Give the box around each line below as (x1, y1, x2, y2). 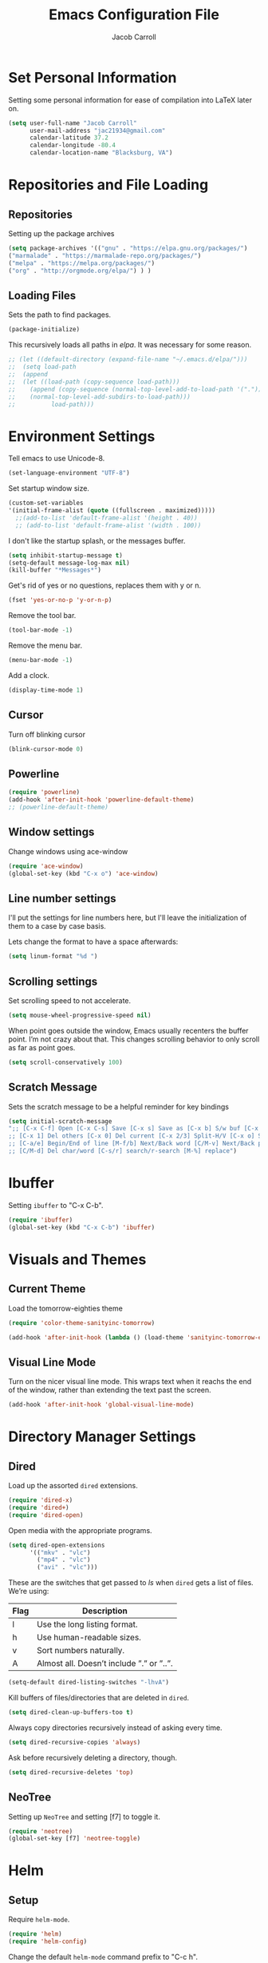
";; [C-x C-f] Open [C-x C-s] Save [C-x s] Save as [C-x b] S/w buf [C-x (8, 1125, 259, 1133)
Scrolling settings (8, 974, 98, 988)
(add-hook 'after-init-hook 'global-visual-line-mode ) (8, 1401, 195, 1409)
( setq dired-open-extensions (8, 1541, 105, 1549)
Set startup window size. (8, 484, 90, 493)
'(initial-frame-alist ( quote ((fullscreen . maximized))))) (8, 507, 216, 515)
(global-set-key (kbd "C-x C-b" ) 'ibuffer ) (8, 1223, 156, 1231)
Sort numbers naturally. (37, 1645, 125, 1656)
